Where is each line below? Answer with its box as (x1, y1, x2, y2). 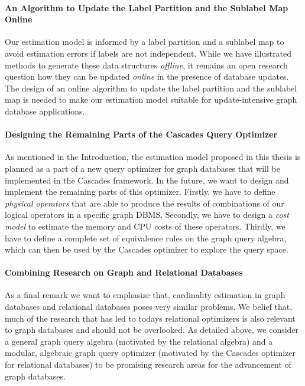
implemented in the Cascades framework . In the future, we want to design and (5, 174, 289, 186)
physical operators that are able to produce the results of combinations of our (5, 197, 284, 209)
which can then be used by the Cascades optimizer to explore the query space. (5, 243, 288, 256)
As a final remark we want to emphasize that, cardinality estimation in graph (5, 289, 285, 301)
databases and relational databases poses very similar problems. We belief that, (5, 300, 293, 313)
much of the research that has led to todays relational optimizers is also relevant (5, 312, 296, 324)
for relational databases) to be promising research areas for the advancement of (5, 358, 291, 371)
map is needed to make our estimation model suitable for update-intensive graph (5, 93, 297, 106)
